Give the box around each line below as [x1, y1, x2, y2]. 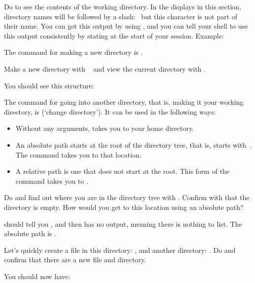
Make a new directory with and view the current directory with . [4, 63, 206, 74]
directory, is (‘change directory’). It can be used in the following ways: [4, 106, 216, 117]
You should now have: [4, 271, 70, 281]
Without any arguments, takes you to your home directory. [15, 123, 194, 133]
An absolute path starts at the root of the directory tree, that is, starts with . [15, 139, 252, 150]
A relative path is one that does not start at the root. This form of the [15, 166, 230, 176]
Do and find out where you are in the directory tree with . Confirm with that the [4, 192, 250, 202]
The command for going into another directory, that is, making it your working [4, 97, 244, 107]
